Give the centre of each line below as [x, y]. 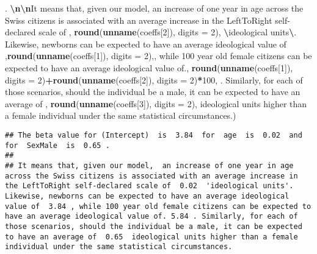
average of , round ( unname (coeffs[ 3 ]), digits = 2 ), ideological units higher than [156, 103]
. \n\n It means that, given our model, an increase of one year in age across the [154, 8]
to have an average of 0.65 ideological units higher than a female [151, 237]
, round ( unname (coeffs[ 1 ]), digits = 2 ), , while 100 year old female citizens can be [158, 56]
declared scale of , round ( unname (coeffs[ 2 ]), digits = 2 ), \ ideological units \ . [151, 32]
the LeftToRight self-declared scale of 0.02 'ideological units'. [149, 186]
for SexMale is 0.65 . [57, 145]
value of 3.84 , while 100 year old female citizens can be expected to [158, 206]
